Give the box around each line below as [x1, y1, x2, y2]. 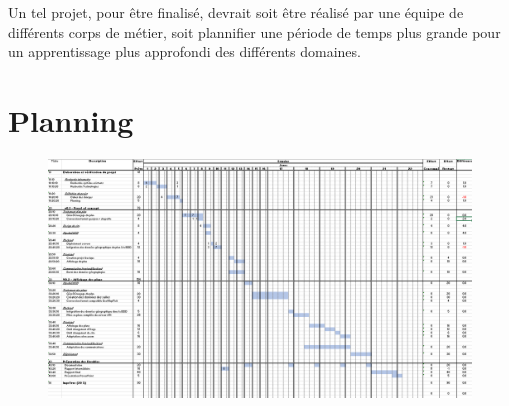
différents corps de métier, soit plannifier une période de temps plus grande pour [8, 21, 501, 42]
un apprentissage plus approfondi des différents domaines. [8, 41, 361, 62]
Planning [8, 99, 134, 140]
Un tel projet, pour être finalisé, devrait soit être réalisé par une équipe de [8, 2, 464, 22]
